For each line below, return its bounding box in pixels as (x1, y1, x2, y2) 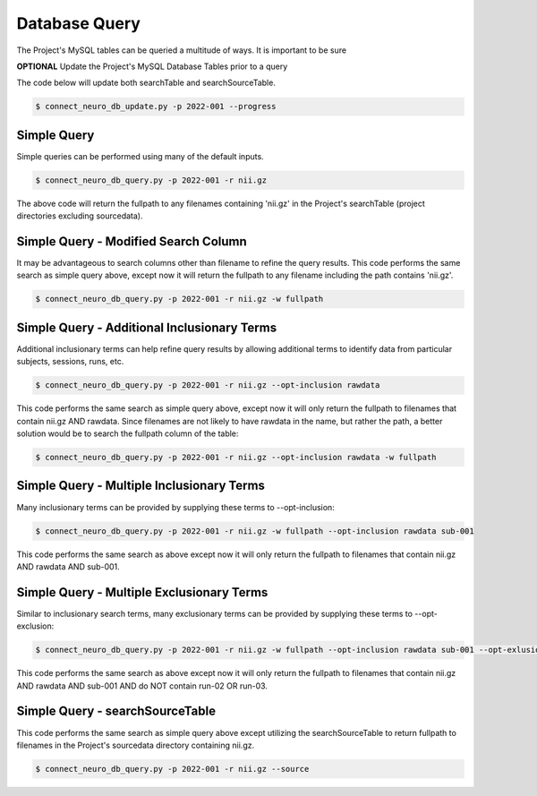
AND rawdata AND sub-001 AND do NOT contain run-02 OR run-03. (16, 680, 268, 691)
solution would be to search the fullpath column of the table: (16, 428, 239, 439)
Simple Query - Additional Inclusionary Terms (16, 320, 277, 335)
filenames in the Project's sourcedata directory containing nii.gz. (16, 740, 255, 750)
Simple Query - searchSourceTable (16, 704, 217, 719)
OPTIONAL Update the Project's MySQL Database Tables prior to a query (16, 61, 288, 72)
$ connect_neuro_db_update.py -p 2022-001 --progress (35, 101, 277, 112)
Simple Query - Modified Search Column (16, 234, 248, 249)
